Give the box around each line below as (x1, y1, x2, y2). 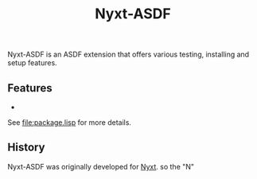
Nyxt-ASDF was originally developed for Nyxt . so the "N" (7, 161, 195, 171)
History (7, 141, 45, 154)
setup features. (7, 58, 57, 68)
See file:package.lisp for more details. (7, 118, 132, 127)
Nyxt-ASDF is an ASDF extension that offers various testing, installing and (7, 49, 250, 60)
